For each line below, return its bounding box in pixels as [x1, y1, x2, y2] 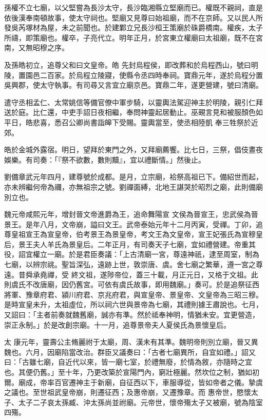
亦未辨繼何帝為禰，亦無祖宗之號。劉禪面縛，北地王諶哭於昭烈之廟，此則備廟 [4, 181, 263, 192]
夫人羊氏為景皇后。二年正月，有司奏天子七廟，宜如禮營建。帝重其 [32, 238, 256, 249]
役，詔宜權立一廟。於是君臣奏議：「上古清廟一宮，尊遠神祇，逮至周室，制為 [4, 249, 259, 259]
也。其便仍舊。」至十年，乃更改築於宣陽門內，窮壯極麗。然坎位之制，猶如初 [4, 367, 259, 377]
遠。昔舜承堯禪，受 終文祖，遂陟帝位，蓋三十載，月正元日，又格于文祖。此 [4, 269, 258, 279]
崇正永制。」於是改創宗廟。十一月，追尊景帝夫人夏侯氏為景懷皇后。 [4, 319, 231, 330]
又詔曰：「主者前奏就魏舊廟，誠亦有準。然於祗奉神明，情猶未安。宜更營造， [4, 309, 259, 320]
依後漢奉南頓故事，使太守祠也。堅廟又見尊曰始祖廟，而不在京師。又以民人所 [4, 12, 263, 23]
